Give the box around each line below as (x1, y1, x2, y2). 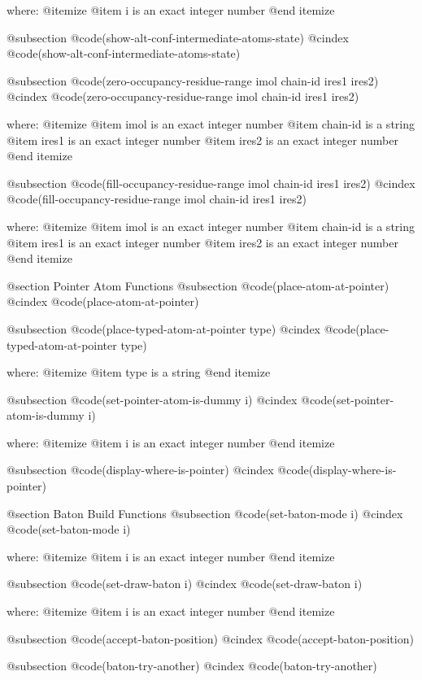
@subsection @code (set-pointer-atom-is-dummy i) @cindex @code (7, 390, 333, 408)
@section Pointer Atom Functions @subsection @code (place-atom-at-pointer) (7, 277, 389, 294)
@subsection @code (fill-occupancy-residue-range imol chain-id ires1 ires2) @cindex (7, 174, 415, 191)
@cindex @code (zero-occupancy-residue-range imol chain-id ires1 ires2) (7, 88, 359, 105)
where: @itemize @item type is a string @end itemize (7, 364, 271, 381)
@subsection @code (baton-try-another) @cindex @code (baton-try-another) (7, 657, 377, 674)
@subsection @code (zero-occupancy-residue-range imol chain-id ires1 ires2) (7, 72, 379, 89)
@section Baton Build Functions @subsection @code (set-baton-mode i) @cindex (7, 504, 403, 521)
